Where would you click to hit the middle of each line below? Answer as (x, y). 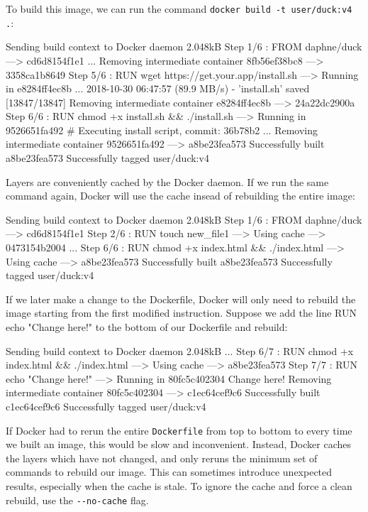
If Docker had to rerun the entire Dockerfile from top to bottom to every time (179, 430)
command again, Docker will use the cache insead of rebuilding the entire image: (180, 196)
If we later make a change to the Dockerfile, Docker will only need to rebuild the (181, 299)
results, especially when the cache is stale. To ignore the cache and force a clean (179, 486)
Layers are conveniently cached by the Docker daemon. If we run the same (167, 181)
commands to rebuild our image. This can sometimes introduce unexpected (169, 472)
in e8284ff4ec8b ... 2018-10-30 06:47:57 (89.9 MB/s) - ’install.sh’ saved (158, 88)
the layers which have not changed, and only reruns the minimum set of (162, 458)
